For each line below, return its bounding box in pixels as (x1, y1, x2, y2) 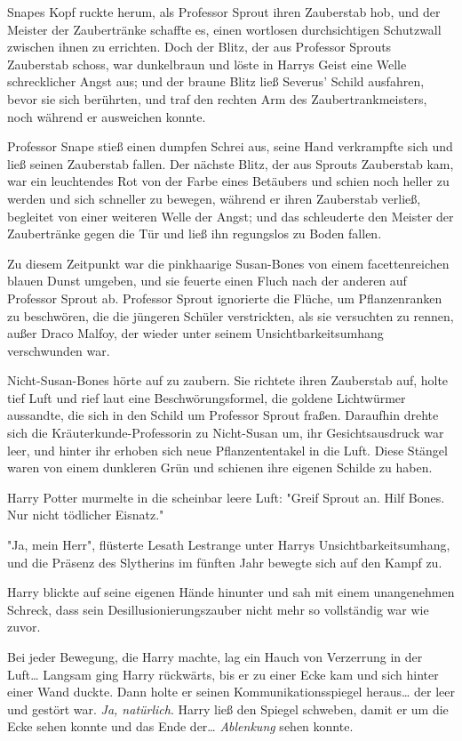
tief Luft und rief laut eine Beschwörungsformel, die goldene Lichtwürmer (7, 388, 406, 407)
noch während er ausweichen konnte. (7, 107, 206, 125)
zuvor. (7, 617, 41, 636)
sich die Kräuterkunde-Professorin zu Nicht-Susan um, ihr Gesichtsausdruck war (7, 423, 444, 442)
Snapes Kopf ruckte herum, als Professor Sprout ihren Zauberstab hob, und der (7, 3, 441, 20)
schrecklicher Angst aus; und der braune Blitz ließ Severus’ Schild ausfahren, (7, 72, 425, 91)
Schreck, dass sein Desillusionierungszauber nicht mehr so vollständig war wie (7, 600, 429, 618)
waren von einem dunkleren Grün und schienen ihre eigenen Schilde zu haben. (7, 458, 433, 477)
